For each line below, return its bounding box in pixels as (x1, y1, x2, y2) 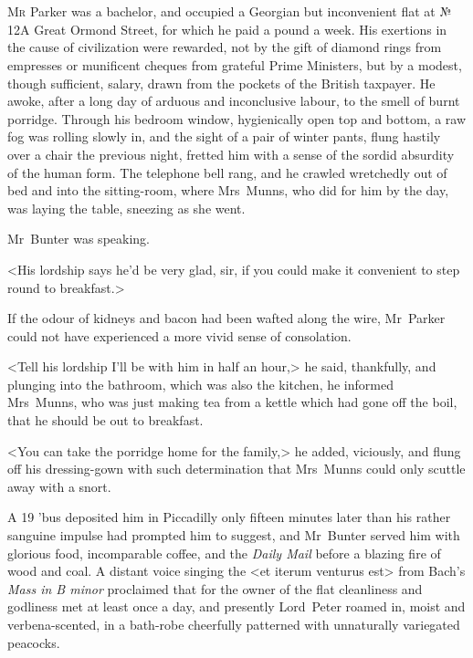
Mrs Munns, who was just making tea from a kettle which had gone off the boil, (7, 392, 457, 412)
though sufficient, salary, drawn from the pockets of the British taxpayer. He (7, 73, 436, 92)
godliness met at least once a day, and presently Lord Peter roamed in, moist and (7, 597, 466, 616)
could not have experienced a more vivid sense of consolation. (7, 326, 352, 345)
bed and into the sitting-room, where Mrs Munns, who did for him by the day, (7, 181, 449, 200)
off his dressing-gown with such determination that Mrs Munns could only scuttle (7, 459, 466, 478)
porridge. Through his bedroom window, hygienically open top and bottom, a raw (7, 109, 467, 128)
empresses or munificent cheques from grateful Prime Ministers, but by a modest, (7, 55, 462, 74)
